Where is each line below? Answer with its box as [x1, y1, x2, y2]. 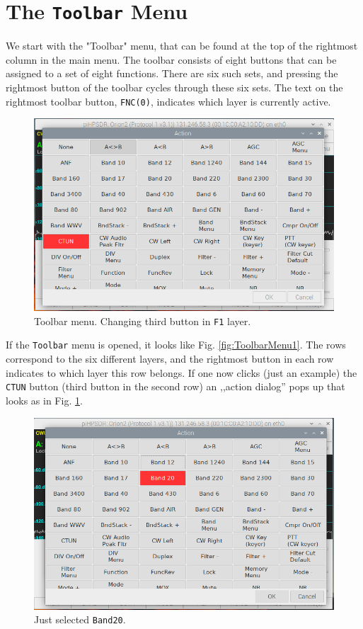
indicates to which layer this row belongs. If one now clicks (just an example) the [6, 365, 357, 380]
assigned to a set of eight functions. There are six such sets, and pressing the [6, 66, 338, 81]
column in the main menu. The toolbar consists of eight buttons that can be [6, 52, 337, 67]
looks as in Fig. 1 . [6, 392, 83, 407]
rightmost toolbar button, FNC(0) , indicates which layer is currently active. [6, 93, 331, 108]
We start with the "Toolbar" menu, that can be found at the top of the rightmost [6, 38, 358, 53]
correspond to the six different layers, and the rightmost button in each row [6, 351, 334, 366]
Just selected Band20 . [34, 612, 126, 627]
